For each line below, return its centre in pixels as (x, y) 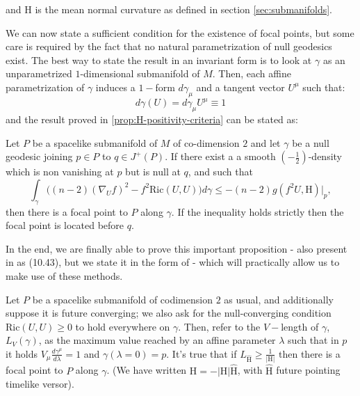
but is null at (153, 172)
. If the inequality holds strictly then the (257, 211)
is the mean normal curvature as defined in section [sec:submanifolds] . (183, 9)
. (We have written (147, 370)
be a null (311, 142)
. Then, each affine (252, 73)
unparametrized (39, 73)
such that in (313, 340)
